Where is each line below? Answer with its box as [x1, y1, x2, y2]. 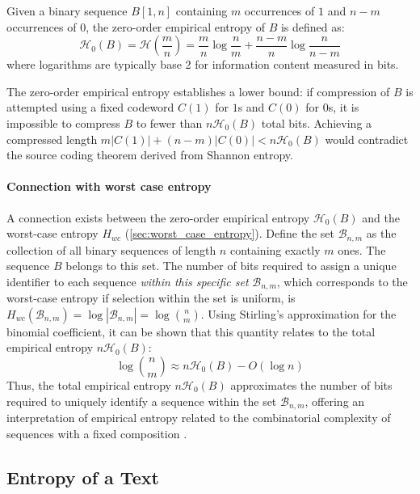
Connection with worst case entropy [6, 178, 212, 195]
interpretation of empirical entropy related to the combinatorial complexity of [6, 409, 391, 426]
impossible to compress [6, 114, 120, 131]
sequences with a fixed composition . [6, 424, 187, 441]
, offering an [304, 392, 365, 409]
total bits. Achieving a [261, 114, 372, 131]
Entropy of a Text [6, 464, 159, 489]
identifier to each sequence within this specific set [6, 272, 249, 289]
